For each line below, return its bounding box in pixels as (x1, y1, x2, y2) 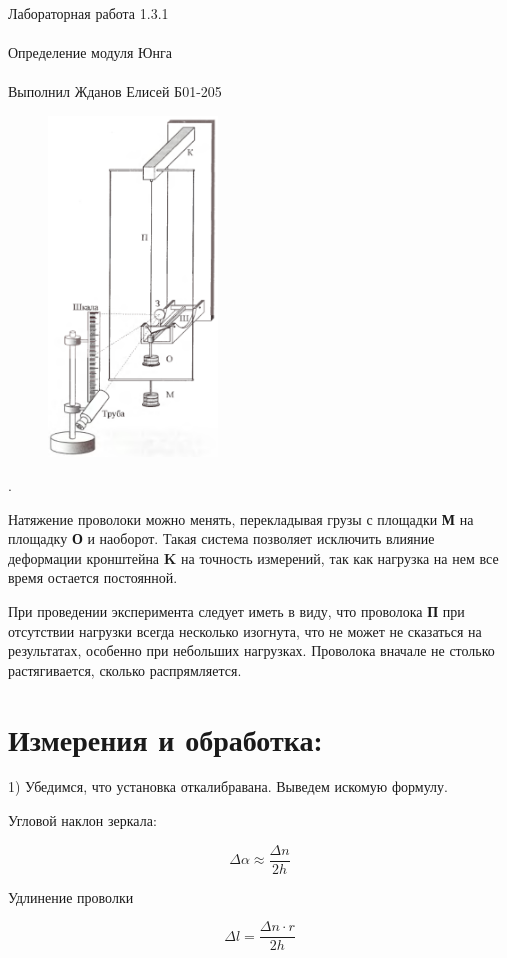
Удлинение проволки (8, 886, 134, 907)
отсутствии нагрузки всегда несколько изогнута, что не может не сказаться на (8, 620, 482, 641)
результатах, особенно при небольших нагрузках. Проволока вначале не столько (8, 640, 495, 661)
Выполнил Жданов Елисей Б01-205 (8, 81, 222, 102)
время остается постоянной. (8, 567, 178, 588)
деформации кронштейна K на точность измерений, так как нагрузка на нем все (8, 547, 499, 568)
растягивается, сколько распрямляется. (8, 659, 242, 680)
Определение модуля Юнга (8, 42, 172, 63)
